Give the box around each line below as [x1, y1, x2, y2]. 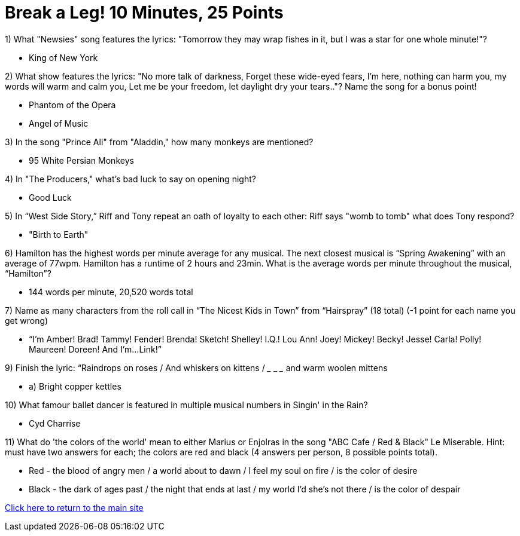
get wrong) [5, 315, 48, 326]
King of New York [29, 52, 98, 63]
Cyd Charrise [29, 418, 81, 428]
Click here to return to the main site [5, 502, 144, 513]
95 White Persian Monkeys [29, 155, 134, 166]
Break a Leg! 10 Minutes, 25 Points [5, 2, 284, 23]
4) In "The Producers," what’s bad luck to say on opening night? [5, 173, 256, 184]
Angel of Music [29, 118, 89, 128]
